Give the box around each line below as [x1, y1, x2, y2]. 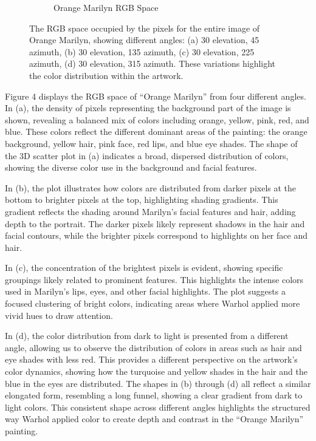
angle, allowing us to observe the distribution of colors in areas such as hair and [5, 341, 302, 354]
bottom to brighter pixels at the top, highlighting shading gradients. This [5, 193, 278, 206]
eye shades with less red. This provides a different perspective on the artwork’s [5, 353, 298, 366]
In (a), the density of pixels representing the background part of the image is [5, 101, 291, 114]
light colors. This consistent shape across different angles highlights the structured [5, 400, 311, 413]
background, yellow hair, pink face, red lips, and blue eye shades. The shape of [5, 137, 298, 149]
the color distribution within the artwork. [29, 69, 184, 81]
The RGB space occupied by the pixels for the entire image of [29, 21, 260, 34]
